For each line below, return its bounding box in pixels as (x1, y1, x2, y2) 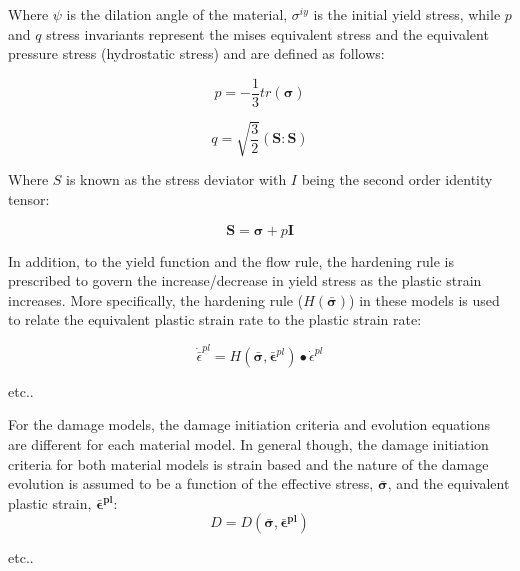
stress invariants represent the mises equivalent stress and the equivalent (46, 23, 489, 44)
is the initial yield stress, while (313, 4, 501, 24)
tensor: (8, 188, 50, 209)
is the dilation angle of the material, (66, 4, 288, 24)
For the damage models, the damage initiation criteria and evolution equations (8, 414, 490, 435)
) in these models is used (349, 289, 500, 310)
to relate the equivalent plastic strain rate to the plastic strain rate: (8, 309, 422, 330)
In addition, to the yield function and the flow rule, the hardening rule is (8, 250, 454, 271)
